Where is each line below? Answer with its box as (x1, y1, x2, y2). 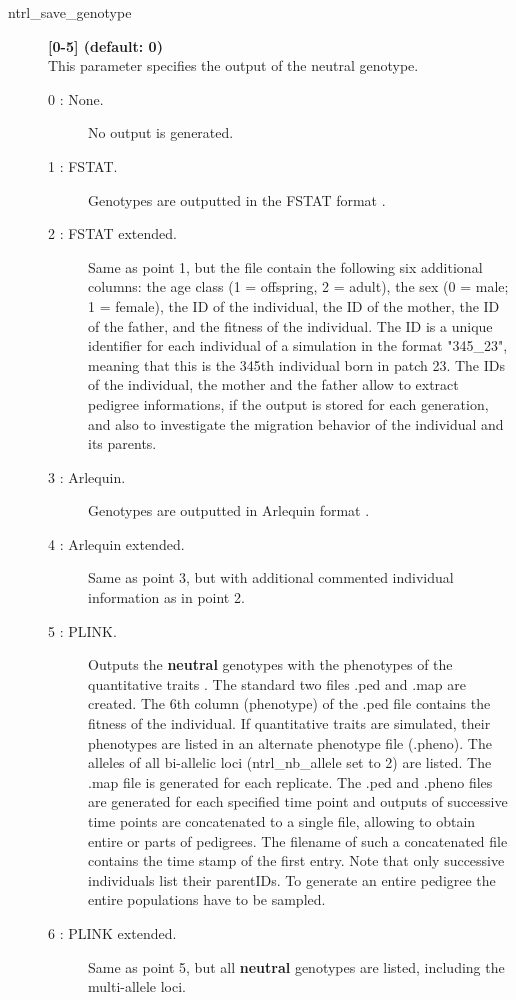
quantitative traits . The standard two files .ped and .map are (88, 673, 466, 694)
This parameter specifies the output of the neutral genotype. (48, 55, 419, 76)
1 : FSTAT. (48, 155, 118, 176)
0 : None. (48, 88, 104, 109)
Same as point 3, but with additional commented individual (88, 567, 454, 588)
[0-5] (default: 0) (48, 35, 163, 56)
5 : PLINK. (48, 620, 117, 641)
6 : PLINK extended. (48, 922, 177, 943)
